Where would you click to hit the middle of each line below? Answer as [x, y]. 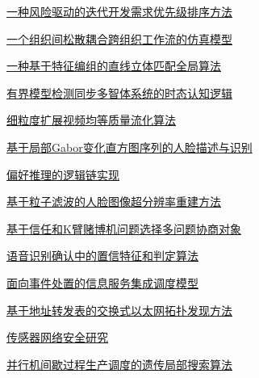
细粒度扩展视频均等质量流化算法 [91, 120]
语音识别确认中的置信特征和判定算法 [102, 256]
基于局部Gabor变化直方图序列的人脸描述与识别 [129, 147]
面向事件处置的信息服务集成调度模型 [102, 282]
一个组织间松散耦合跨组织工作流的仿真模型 [119, 38]
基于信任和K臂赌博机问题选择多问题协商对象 [124, 228]
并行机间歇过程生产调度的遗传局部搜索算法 [119, 364]
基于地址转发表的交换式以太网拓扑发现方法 [119, 310]
